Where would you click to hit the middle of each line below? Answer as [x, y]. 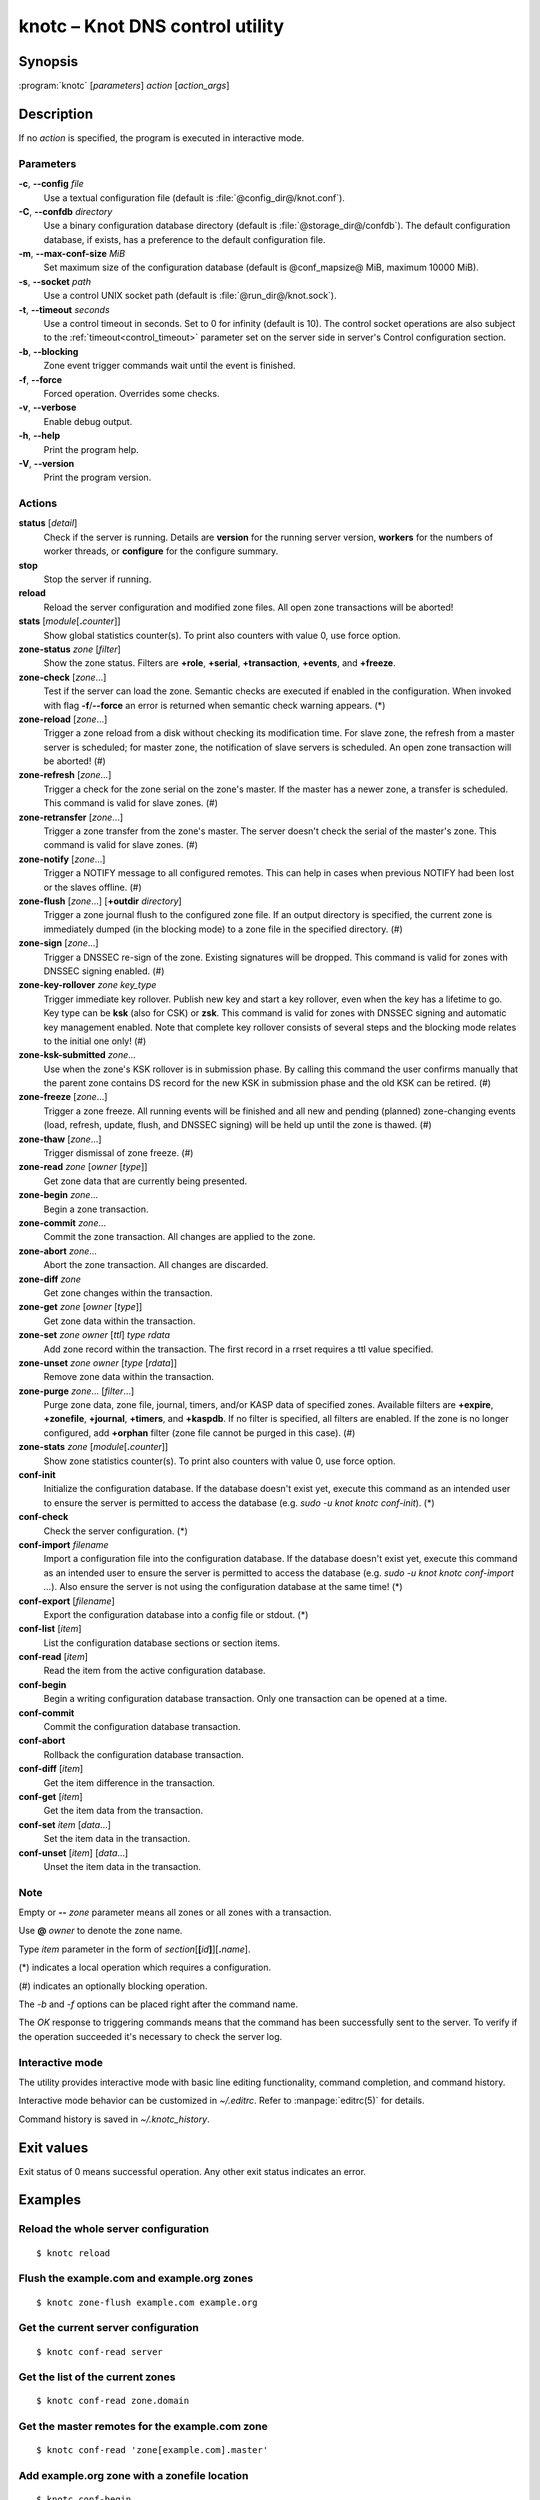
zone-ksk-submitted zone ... [77, 1055]
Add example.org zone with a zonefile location [133, 2476]
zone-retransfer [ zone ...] [71, 817]
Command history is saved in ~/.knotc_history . [114, 2119]
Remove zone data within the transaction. [129, 1377]
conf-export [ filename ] [66, 1601]
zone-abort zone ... [57, 1251]
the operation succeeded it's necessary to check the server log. [150, 2036]
